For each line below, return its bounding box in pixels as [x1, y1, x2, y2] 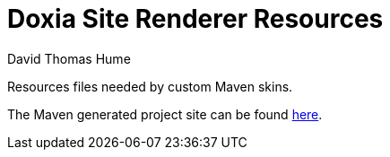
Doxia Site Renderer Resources [7, 4, 384, 34]
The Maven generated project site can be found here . [7, 106, 323, 122]
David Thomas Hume [7, 50, 131, 66]
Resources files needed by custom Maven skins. [7, 78, 293, 94]
